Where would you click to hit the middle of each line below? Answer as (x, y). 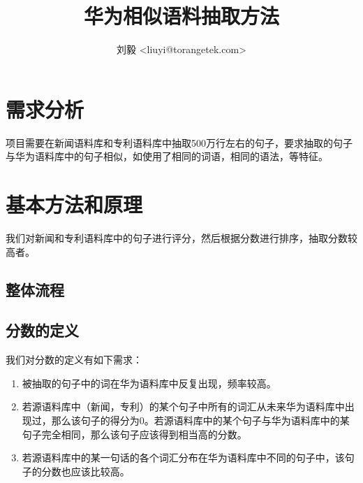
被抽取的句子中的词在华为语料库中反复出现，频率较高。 (149, 383)
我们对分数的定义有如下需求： (74, 360)
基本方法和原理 (74, 204)
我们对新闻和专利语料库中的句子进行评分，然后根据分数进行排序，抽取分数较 (181, 237)
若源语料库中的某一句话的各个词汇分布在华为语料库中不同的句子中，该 (183, 457)
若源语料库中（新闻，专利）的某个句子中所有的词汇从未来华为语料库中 (183, 406)
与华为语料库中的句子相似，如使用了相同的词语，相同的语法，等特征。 (167, 156)
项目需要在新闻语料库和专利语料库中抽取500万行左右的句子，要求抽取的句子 (179, 142)
